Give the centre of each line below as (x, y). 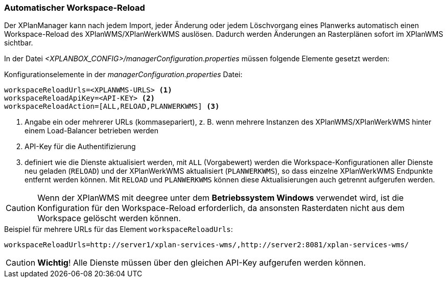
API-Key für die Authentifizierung (80, 147)
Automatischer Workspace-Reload (75, 8)
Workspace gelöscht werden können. (109, 218)
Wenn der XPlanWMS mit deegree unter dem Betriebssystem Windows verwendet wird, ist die (221, 198)
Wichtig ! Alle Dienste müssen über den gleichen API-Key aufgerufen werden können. (202, 263)
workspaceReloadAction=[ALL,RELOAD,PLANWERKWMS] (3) (112, 107)
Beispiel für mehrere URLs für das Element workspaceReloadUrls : (119, 229)
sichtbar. (19, 43)
